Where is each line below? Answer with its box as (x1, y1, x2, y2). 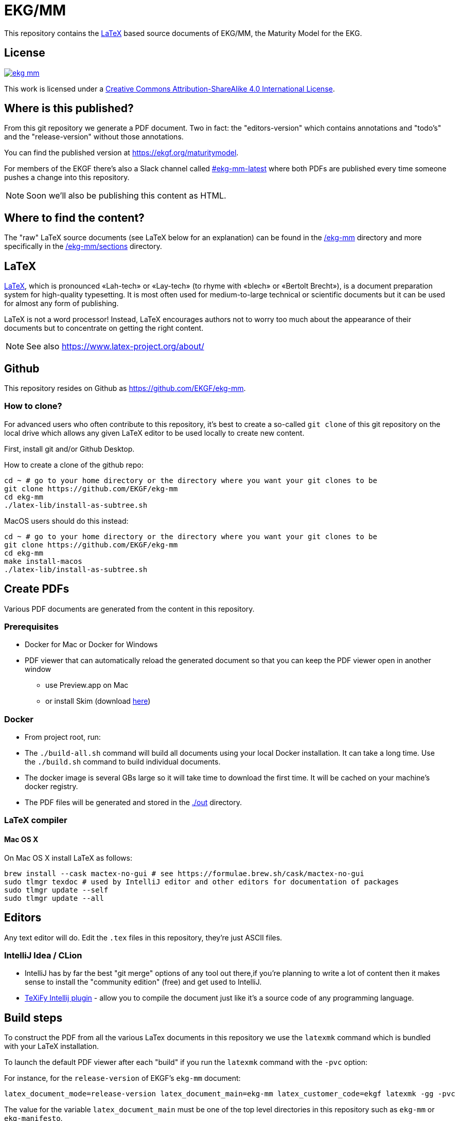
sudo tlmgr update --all (4, 894, 104, 902)
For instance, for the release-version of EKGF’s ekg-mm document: (4, 1074, 241, 1083)
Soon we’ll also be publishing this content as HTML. (26, 190, 226, 201)
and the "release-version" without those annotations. (4, 132, 184, 141)
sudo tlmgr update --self (4, 885, 109, 894)
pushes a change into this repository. (4, 173, 130, 182)
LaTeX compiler (4, 815, 67, 826)
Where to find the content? (4, 211, 145, 224)
